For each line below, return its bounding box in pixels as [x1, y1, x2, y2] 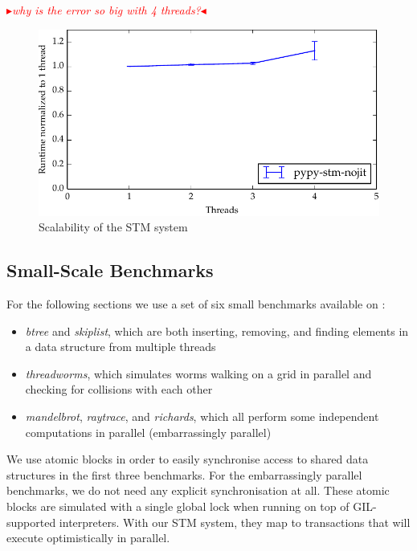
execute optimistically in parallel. [6, 529, 170, 546]
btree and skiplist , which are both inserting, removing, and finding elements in [25, 322, 409, 339]
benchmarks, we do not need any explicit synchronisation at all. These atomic [6, 482, 390, 499]
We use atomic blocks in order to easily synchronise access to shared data [6, 451, 369, 467]
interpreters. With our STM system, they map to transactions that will [59, 513, 411, 530]
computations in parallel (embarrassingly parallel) [25, 423, 272, 440]
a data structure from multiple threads [25, 338, 216, 355]
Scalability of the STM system [39, 218, 188, 235]
